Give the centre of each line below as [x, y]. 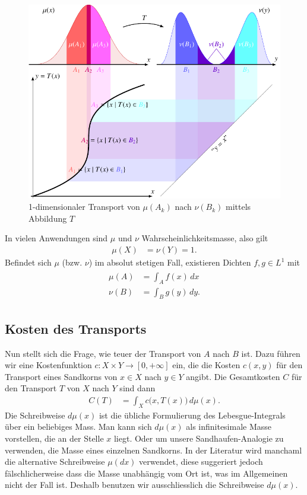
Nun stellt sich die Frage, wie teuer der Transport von [103, 353]
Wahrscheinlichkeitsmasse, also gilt [205, 238]
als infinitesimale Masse [229, 427]
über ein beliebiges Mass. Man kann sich [78, 427]
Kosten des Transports [76, 328]
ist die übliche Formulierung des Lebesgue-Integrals [192, 415]
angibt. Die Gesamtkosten [233, 376]
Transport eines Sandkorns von [61, 376]
